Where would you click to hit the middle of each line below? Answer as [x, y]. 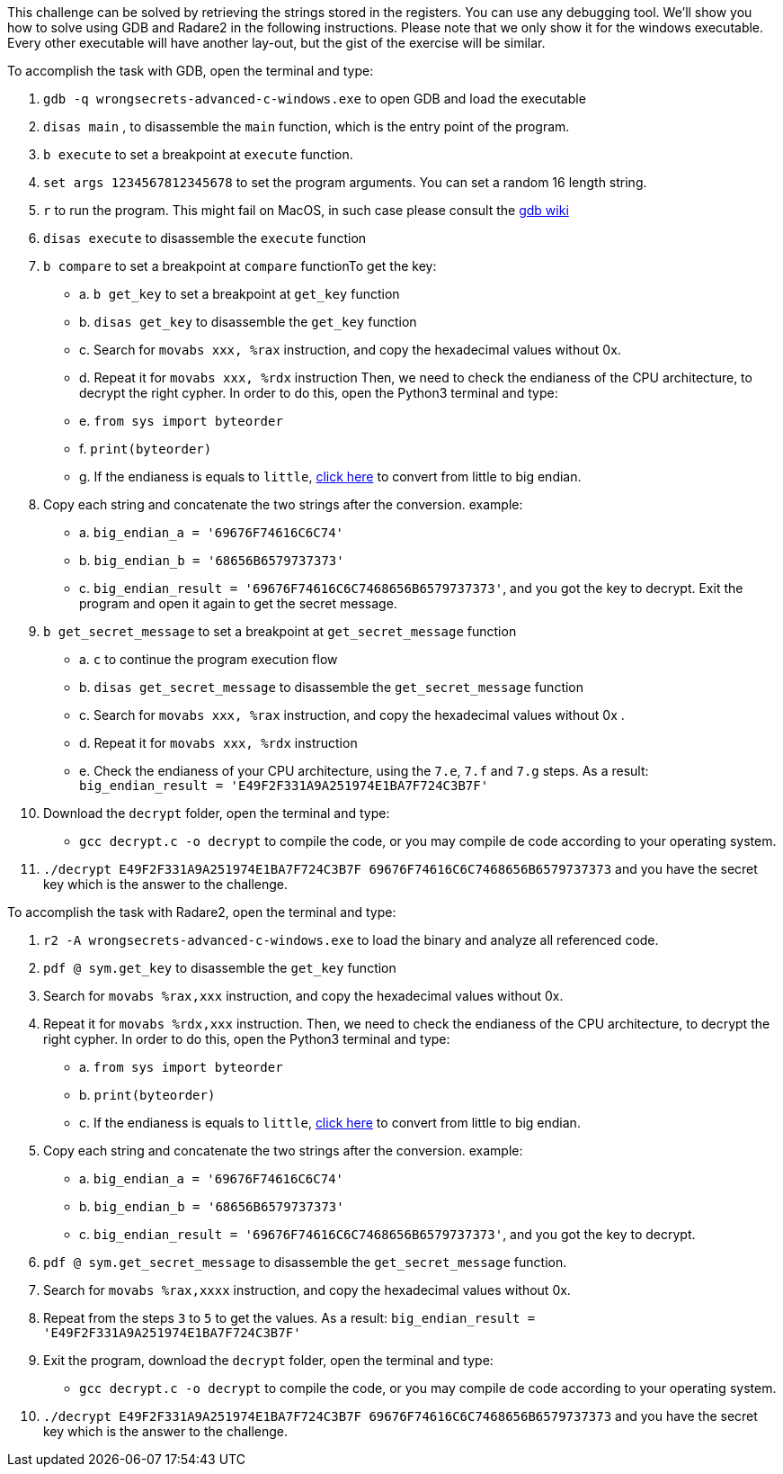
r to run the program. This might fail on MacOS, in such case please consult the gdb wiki [306, 210]
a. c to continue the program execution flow [209, 659]
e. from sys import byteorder [181, 421]
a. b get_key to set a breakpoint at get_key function [240, 294]
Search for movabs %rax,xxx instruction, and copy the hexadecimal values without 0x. [303, 996]
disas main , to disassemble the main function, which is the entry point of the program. [307, 126]
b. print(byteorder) [147, 1095]
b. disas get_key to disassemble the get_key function [248, 322]
